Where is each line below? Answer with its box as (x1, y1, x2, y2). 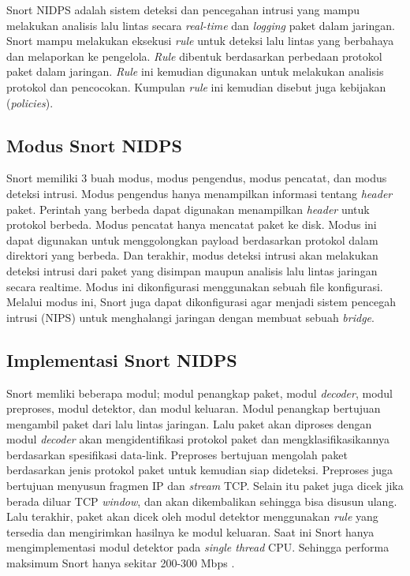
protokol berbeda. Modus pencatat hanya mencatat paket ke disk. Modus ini (6, 216, 377, 233)
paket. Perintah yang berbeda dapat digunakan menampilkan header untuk (6, 200, 370, 217)
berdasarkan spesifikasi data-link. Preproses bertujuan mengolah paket (6, 446, 348, 462)
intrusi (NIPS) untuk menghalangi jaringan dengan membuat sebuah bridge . (6, 309, 375, 325)
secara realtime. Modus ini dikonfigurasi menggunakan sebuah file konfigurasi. (6, 278, 383, 294)
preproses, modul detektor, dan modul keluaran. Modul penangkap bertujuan (6, 400, 381, 417)
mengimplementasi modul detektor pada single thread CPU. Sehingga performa (6, 539, 389, 555)
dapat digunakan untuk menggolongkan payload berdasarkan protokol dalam (6, 231, 378, 248)
